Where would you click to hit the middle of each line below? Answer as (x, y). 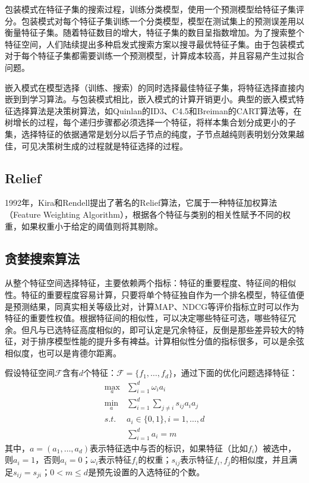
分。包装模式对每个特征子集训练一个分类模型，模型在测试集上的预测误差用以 (154, 21)
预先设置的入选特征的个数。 (151, 471)
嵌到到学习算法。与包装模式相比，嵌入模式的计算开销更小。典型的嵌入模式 (150, 99)
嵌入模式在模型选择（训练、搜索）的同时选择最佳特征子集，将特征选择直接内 (154, 87)
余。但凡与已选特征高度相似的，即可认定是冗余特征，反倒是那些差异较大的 (150, 329)
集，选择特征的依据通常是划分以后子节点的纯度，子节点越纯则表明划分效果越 (154, 134)
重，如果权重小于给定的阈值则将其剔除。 (84, 226)
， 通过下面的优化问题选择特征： (235, 373)
